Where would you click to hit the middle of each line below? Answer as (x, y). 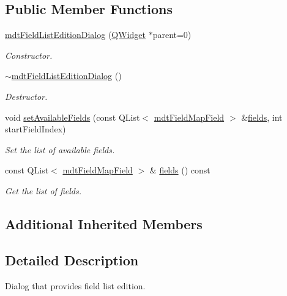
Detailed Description (72, 260)
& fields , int (262, 117)
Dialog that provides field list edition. (75, 285)
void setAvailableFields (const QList (73, 117)
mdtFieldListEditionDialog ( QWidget (75, 35)
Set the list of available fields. (60, 149)
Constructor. (29, 55)
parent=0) (172, 35)
